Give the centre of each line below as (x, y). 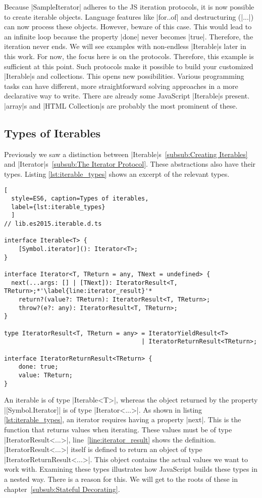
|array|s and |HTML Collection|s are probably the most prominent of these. (121, 105)
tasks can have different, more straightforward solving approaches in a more (121, 86)
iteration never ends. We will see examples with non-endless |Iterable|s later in (125, 46)
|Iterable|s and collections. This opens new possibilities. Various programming (124, 76)
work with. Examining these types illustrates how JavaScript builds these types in (131, 469)
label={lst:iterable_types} (58, 207)
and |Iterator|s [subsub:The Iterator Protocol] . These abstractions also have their (130, 164)
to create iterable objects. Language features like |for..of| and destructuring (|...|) (129, 16)
